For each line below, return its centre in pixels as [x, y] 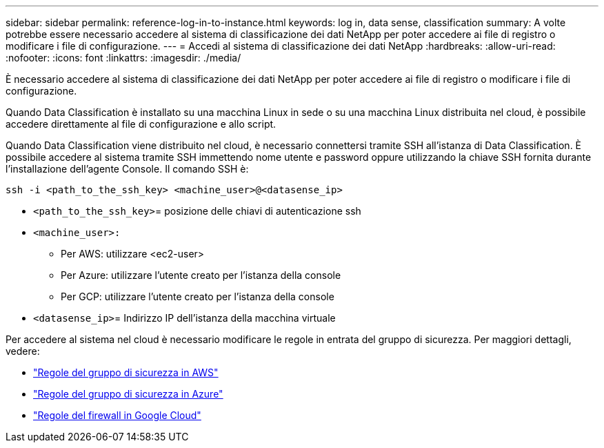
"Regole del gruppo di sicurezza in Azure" [128, 394]
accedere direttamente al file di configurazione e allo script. [141, 124]
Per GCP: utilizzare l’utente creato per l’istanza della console [198, 296]
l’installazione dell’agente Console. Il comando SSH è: [127, 169]
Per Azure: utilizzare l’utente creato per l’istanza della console [201, 275]
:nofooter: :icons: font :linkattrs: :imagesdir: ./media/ [123, 58]
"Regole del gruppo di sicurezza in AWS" [126, 372]
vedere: [23, 351]
